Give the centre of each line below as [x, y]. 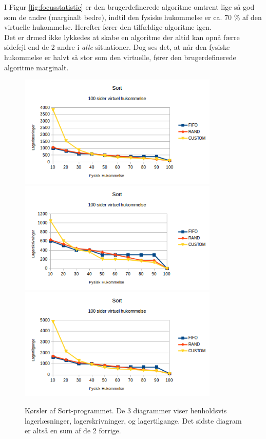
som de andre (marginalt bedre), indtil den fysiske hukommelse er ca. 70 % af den [133, 17]
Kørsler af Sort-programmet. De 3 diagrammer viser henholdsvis [126, 411]
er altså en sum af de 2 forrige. [73, 431]
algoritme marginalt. [36, 67]
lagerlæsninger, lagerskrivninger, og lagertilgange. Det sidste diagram [133, 420]
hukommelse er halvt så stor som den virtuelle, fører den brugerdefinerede [120, 57]
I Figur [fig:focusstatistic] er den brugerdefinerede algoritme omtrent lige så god [129, 7]
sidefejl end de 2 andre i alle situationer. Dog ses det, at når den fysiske [117, 47]
